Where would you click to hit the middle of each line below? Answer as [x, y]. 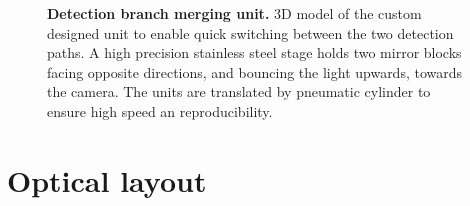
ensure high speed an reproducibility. [160, 110]
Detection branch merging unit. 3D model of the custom [234, 13]
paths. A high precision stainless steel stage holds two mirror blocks [254, 52]
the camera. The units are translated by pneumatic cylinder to [239, 91]
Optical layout [107, 179]
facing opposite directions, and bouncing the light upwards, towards [255, 71]
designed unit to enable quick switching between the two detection [250, 32]
